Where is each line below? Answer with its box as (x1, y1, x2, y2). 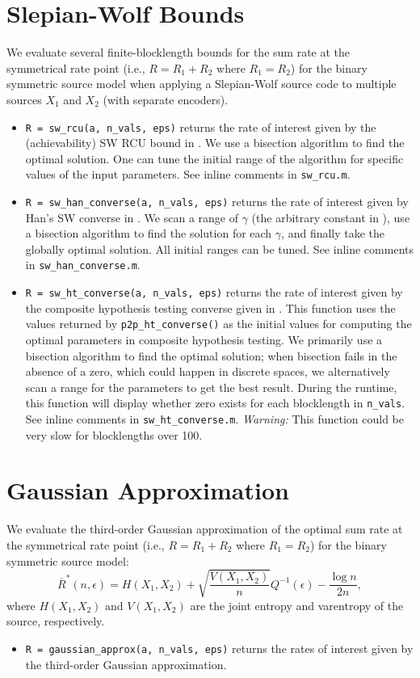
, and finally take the (281, 225, 385, 242)
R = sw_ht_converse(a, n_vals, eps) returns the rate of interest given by (25, 284, 403, 301)
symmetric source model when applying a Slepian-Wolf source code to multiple (6, 75, 397, 92)
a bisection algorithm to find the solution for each (25, 225, 272, 242)
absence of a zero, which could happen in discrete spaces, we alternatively (25, 363, 390, 380)
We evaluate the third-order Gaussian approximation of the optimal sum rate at (6, 520, 403, 537)
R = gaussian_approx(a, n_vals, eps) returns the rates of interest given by (25, 639, 414, 656)
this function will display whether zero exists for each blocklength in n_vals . (25, 394, 405, 411)
